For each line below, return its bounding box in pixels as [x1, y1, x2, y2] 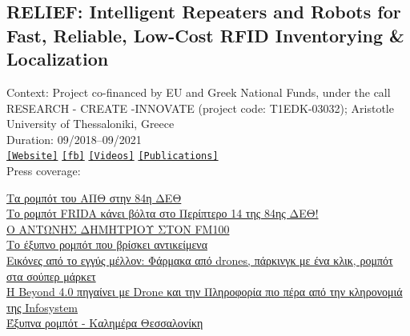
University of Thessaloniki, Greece [6, 115, 175, 132]
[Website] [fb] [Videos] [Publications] [6, 150, 219, 162]
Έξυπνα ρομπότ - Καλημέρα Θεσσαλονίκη [6, 314, 203, 331]
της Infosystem [6, 298, 78, 315]
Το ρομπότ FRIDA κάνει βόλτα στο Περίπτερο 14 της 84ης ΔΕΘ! [6, 205, 319, 222]
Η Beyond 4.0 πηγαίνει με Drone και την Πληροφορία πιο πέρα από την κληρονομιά [6, 283, 403, 300]
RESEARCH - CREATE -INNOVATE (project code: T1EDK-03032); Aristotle [6, 99, 394, 116]
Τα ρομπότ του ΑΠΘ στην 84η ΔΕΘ [6, 189, 182, 206]
